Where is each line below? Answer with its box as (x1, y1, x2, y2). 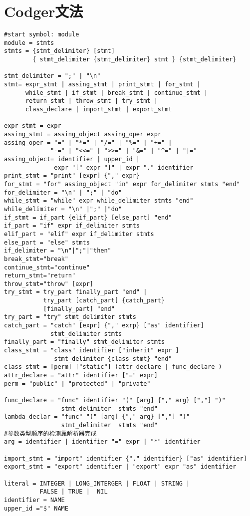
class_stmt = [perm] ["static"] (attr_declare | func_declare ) (4, 363, 222, 371)
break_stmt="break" (4, 255, 68, 262)
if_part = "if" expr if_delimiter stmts (4, 222, 140, 230)
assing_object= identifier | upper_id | (4, 155, 140, 163)
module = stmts (4, 39, 54, 46)
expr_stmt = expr (4, 122, 61, 130)
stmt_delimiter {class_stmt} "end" (54, 355, 172, 362)
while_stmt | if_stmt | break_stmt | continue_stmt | (25, 89, 208, 96)
